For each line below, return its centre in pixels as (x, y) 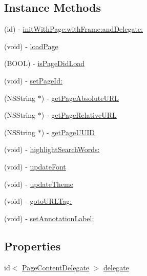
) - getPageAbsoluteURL (80, 98)
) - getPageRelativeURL (79, 115)
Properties (33, 246)
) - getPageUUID (68, 132)
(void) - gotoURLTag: (38, 201)
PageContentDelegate (56, 267)
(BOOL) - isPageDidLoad (44, 63)
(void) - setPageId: (33, 80)
